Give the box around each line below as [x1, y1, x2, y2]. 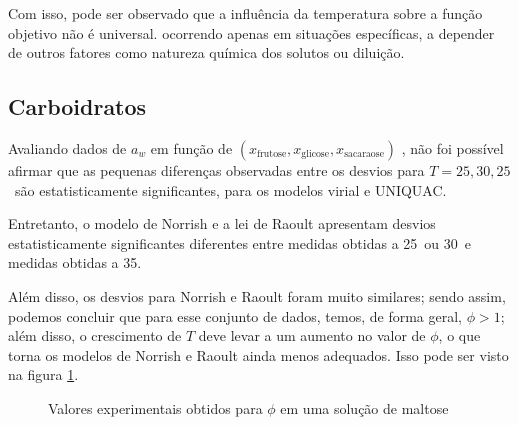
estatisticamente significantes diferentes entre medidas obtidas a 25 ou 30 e [8, 232, 471, 253]
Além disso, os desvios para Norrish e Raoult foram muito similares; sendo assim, [8, 285, 506, 306]
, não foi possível [401, 137, 504, 158]
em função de [150, 137, 233, 158]
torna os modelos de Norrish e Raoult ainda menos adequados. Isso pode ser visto [8, 344, 509, 365]
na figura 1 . [8, 364, 79, 385]
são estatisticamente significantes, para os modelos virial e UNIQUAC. [14, 179, 447, 200]
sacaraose [344, 149, 384, 160]
